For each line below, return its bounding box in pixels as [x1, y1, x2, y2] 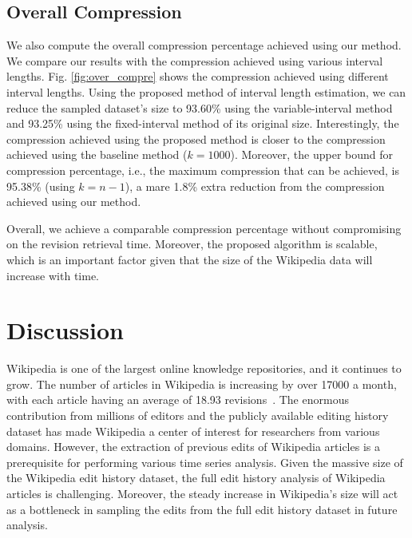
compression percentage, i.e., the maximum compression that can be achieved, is [6, 161, 399, 178]
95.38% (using [6, 177, 75, 194]
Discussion [6, 314, 124, 346]
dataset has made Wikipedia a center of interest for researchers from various [6, 422, 380, 439]
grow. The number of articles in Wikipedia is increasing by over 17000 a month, [6, 375, 397, 392]
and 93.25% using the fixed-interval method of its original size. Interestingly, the [6, 115, 399, 132]
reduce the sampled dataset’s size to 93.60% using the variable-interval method [6, 99, 393, 116]
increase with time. [6, 267, 99, 283]
